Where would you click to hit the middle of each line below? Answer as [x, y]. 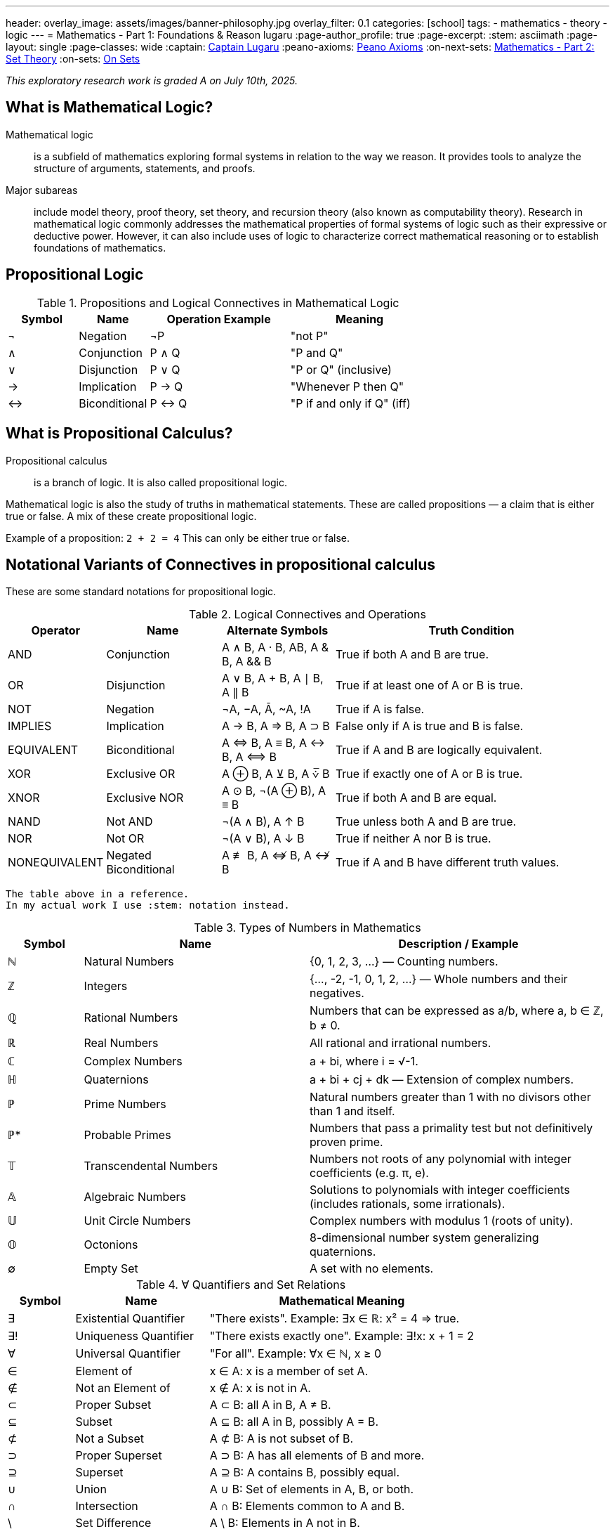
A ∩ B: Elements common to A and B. [307, 1506]
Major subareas [42, 190]
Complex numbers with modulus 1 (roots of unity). [442, 1221]
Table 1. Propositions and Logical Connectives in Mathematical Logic [218, 303]
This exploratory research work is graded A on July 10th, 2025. [152, 80]
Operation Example [219, 319]
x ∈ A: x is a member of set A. [289, 1371]
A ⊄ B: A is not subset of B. [282, 1439]
